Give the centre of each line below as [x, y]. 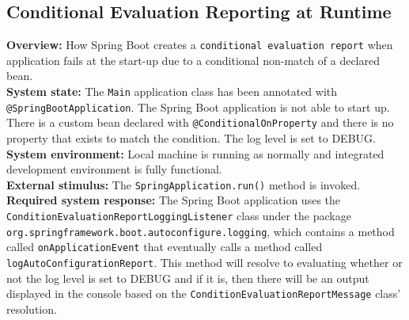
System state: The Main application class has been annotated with [172, 91]
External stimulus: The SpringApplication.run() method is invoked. [184, 184]
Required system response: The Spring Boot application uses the [174, 200]
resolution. [32, 309]
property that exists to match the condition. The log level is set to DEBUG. [191, 138]
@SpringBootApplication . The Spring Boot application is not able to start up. [198, 107]
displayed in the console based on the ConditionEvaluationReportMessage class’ [204, 293]
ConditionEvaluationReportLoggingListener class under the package [179, 216]
